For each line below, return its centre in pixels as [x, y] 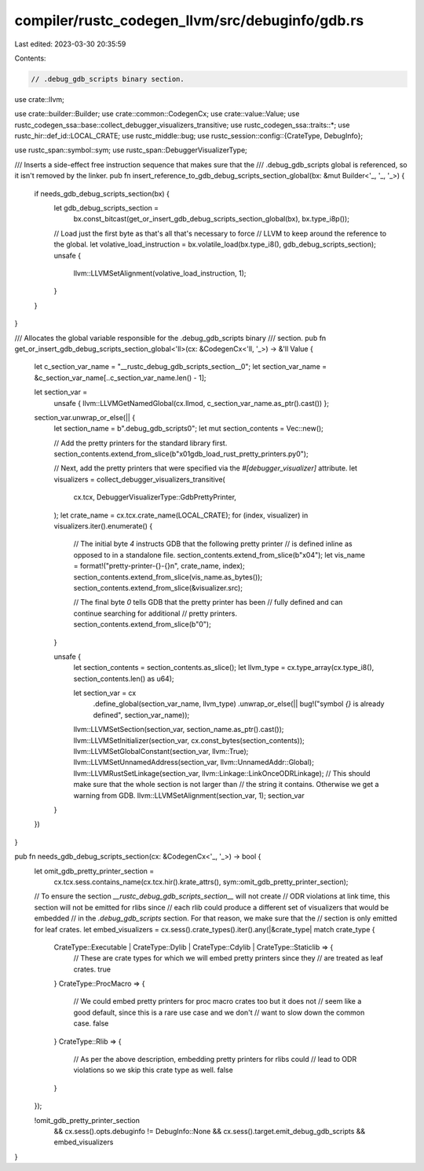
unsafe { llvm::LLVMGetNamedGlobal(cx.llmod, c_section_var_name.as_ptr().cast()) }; [192, 403]
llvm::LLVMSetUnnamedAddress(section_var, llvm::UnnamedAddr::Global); [194, 763]
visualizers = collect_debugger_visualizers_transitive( [139, 479]
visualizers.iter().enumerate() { [103, 526]
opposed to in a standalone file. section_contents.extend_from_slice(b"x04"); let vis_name [219, 554]
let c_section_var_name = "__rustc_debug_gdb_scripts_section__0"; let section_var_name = [181, 367]
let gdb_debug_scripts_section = [106, 208]
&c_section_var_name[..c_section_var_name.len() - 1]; [120, 378]
